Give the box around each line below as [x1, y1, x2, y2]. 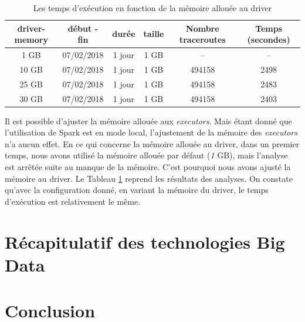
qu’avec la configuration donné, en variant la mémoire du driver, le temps [5, 184, 269, 196]
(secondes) [247, 33, 290, 46]
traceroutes [179, 33, 226, 46]
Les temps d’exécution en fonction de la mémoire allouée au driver [33, 2, 272, 13]
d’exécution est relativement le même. [5, 195, 141, 207]
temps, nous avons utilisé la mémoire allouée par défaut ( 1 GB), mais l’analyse [5, 149, 288, 161]
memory [14, 33, 48, 46]
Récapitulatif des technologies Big [5, 229, 285, 253]
